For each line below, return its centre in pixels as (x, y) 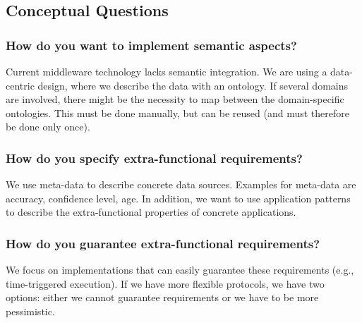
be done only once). (48, 127)
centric (20, 85)
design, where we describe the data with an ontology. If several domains (193, 85)
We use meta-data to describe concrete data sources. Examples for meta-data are (181, 184)
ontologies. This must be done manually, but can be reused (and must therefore (178, 112)
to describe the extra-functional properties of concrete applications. (151, 212)
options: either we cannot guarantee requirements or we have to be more (162, 297)
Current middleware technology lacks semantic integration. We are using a (167, 71)
